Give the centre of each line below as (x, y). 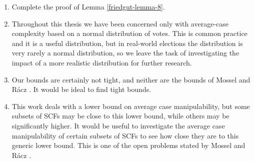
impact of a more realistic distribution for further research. (102, 62)
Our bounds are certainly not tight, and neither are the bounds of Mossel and (131, 79)
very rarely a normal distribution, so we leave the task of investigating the (125, 53)
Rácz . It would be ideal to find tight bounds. (81, 89)
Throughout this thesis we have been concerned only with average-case (120, 23)
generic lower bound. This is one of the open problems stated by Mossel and (128, 145)
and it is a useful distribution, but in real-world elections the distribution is (127, 43)
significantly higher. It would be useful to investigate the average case (118, 125)
